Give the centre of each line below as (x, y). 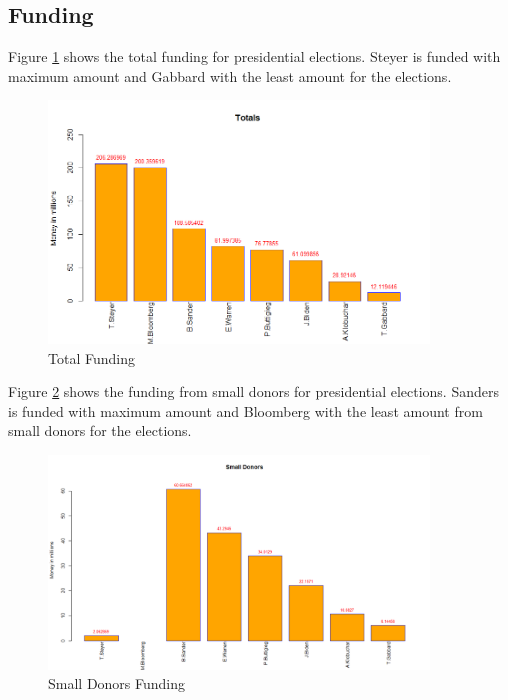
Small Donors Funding (117, 683)
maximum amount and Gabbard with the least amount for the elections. (230, 75)
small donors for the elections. (100, 430)
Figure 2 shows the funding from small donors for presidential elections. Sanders (253, 391)
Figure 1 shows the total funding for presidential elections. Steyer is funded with (254, 56)
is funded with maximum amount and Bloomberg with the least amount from (245, 410)
